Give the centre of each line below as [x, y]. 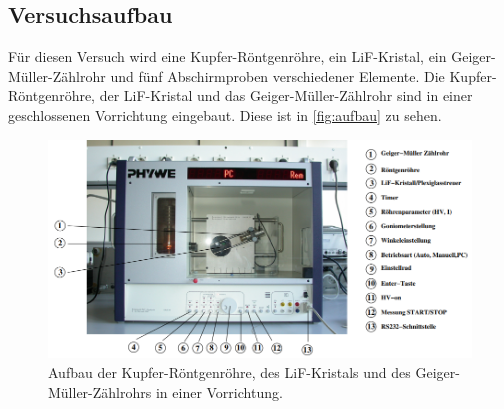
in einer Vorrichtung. [219, 391]
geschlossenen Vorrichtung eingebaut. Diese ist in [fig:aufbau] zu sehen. [225, 114]
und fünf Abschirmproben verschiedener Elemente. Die [277, 75]
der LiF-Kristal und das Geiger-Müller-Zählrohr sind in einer [286, 95]
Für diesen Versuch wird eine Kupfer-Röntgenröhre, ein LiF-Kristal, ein [227, 56]
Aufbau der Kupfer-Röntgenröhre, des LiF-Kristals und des [229, 372]
